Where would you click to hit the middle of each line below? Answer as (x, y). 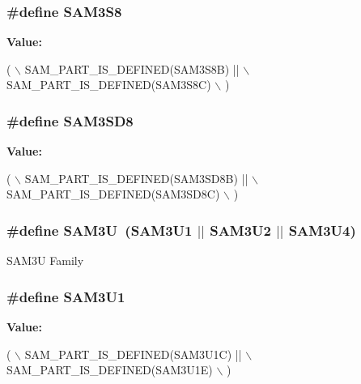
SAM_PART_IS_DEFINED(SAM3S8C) (109, 85)
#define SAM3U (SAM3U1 (100, 230)
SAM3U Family (45, 260)
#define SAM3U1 (66, 296)
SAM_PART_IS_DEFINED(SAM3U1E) (110, 370)
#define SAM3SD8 (70, 120)
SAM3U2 (240, 230)
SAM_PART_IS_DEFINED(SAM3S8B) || (132, 68)
